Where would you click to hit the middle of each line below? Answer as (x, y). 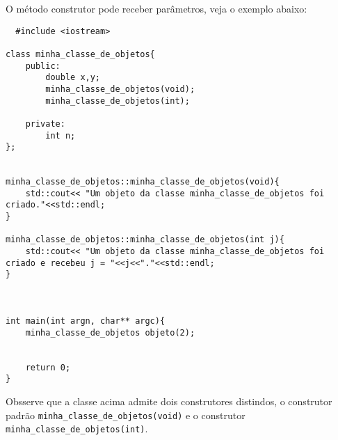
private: (45, 124)
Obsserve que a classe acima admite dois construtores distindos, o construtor (169, 401)
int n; (61, 135)
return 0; (48, 367)
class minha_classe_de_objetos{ (80, 54)
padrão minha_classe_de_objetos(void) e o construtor (126, 415)
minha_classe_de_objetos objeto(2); (110, 332)
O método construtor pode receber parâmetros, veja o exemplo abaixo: (156, 8)
